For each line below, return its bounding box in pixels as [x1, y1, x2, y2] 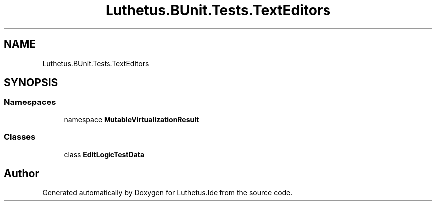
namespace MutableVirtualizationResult [64, 115, 199, 124]
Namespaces [4, 97, 56, 107]
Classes [4, 132, 36, 142]
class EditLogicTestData [64, 150, 145, 159]
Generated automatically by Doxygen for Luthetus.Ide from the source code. [42, 188, 293, 197]
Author [4, 167, 39, 180]
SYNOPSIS [4, 76, 58, 89]
